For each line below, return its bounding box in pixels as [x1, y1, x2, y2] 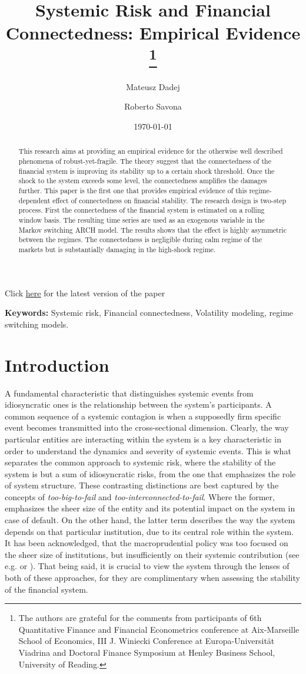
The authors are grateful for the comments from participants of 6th [18, 612, 262, 624]
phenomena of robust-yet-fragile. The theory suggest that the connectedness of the [18, 156, 271, 166]
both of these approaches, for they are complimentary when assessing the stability [5, 571, 300, 584]
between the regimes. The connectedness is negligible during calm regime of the [18, 234, 262, 245]
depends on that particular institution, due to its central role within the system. [5, 525, 294, 537]
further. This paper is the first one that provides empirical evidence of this [18, 186, 247, 196]
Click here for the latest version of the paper [5, 286, 165, 299]
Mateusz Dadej [126, 80, 180, 92]
